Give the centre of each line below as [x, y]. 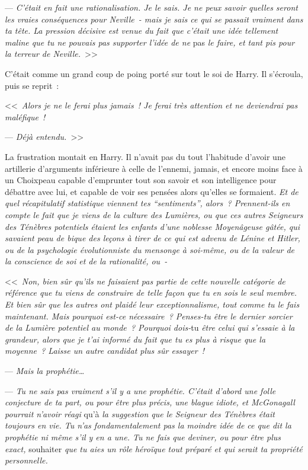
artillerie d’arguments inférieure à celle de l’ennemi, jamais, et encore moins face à [154, 168]
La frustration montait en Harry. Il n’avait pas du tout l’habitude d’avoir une [145, 156]
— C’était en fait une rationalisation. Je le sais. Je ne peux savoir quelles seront [151, 7]
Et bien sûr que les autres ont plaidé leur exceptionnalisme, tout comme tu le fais [152, 304]
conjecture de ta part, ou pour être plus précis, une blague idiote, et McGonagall [150, 402]
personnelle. [26, 460]
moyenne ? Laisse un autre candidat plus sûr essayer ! [105, 351]
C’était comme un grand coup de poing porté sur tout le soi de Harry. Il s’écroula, [154, 73]
